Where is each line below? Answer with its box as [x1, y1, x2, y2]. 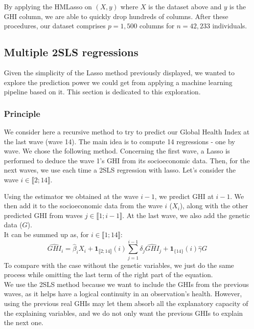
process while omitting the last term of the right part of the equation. [4, 269, 213, 280]
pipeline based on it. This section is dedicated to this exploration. [4, 87, 201, 97]
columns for [139, 21, 175, 31]
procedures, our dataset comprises [4, 21, 106, 31]
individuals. [212, 21, 247, 31]
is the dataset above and [148, 1, 222, 11]
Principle [4, 107, 41, 119]
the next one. [4, 317, 44, 328]
